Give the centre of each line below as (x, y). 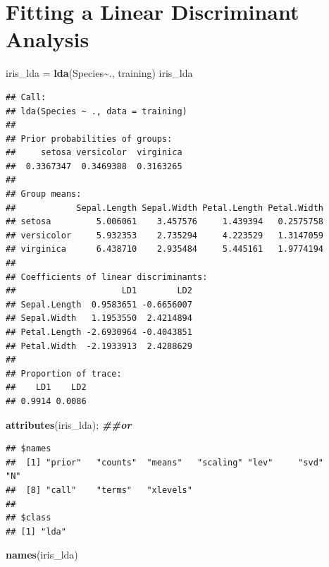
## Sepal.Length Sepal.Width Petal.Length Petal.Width (165, 208)
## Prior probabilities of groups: (89, 139)
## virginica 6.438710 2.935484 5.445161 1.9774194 (165, 249)
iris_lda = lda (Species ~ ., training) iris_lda (99, 73)
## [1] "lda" (36, 531)
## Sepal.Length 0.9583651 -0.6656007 (99, 304)
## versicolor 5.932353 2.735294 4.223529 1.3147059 (165, 235)
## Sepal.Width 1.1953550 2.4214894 (99, 318)
